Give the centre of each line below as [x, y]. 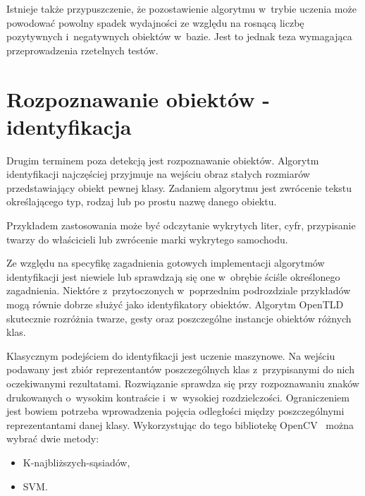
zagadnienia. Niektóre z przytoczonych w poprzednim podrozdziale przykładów [179, 290]
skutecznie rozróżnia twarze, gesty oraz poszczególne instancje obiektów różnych [179, 318]
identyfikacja [69, 126]
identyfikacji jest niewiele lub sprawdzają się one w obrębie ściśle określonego [173, 276]
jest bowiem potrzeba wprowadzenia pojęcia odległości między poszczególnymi [175, 411]
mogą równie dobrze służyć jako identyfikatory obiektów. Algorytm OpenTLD [175, 304]
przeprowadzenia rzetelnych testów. [82, 50]
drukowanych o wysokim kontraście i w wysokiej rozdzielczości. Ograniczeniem [178, 397]
